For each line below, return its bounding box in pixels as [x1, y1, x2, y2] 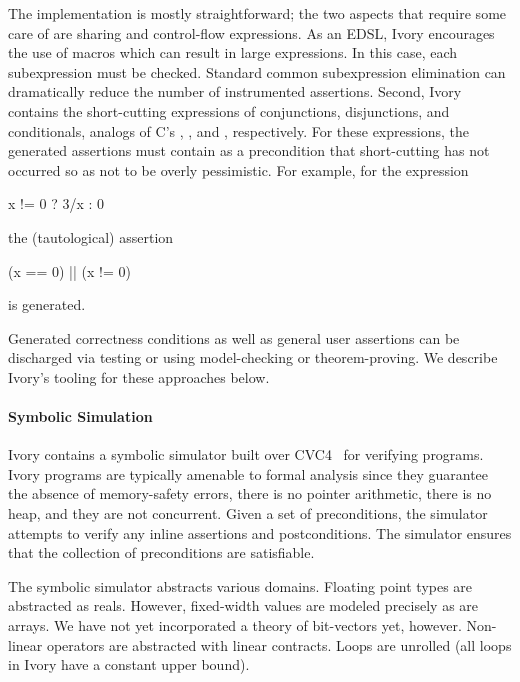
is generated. [8, 294, 86, 315]
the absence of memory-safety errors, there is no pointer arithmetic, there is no [8, 483, 492, 504]
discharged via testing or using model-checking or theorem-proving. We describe [8, 347, 498, 368]
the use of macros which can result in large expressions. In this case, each [8, 42, 458, 63]
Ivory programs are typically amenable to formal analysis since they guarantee [8, 463, 489, 484]
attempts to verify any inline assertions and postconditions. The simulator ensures [8, 522, 512, 543]
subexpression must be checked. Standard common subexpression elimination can [8, 61, 506, 82]
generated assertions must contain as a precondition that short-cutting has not [8, 140, 490, 161]
